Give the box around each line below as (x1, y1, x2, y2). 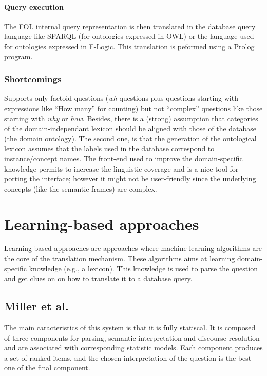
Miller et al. (4, 298, 69, 314)
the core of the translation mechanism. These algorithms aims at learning (4, 253, 235, 264)
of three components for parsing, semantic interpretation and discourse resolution (4, 332, 260, 343)
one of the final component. (4, 362, 90, 373)
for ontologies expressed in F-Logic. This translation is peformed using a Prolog (4, 40, 255, 51)
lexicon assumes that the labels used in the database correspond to (4, 143, 215, 154)
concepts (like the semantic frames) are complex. (4, 183, 157, 194)
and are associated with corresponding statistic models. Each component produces (4, 342, 263, 353)
